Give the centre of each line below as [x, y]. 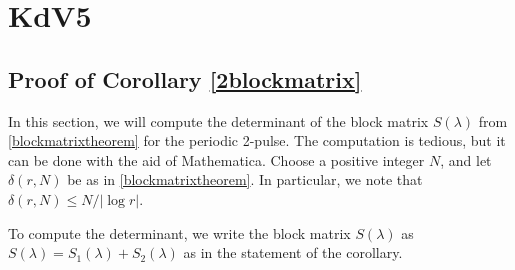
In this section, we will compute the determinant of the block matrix [218, 120]
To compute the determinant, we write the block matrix [179, 232]
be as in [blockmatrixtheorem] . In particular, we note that [245, 179]
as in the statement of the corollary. [293, 252]
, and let [466, 159]
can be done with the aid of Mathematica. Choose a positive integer [216, 159]
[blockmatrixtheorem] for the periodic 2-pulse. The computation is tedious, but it [257, 140]
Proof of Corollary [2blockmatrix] [185, 78]
